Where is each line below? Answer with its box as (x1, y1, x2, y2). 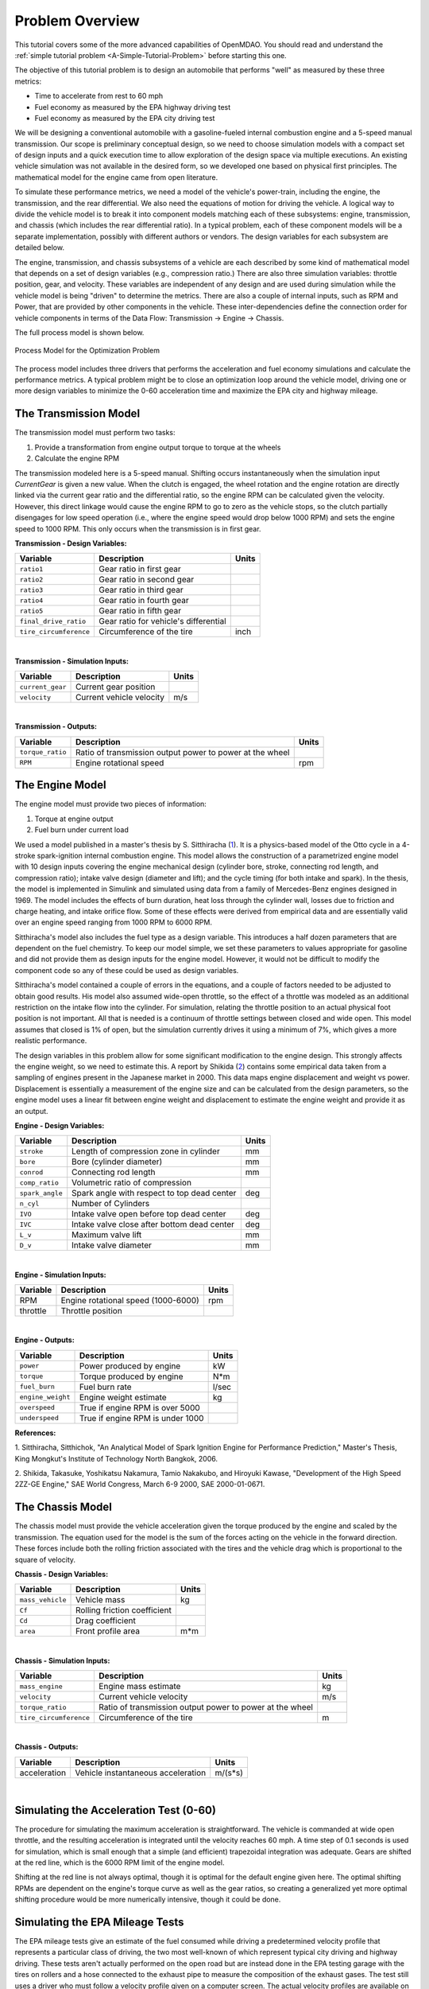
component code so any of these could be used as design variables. (14, 965, 239, 975)
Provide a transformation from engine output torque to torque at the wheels (34, 442, 281, 452)
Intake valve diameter (71, 1240, 153, 1251)
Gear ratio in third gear (99, 585, 184, 596)
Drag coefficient (75, 1615, 137, 1626)
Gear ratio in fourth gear (99, 595, 190, 606)
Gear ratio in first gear (99, 563, 182, 574)
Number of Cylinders (71, 1198, 150, 1209)
